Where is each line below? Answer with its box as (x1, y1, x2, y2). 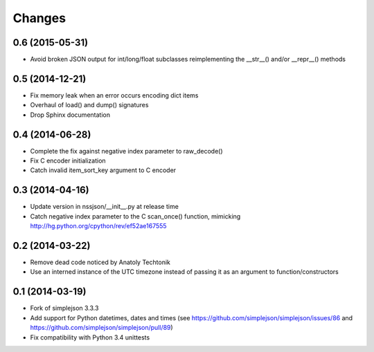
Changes (12, 10, 66, 26)
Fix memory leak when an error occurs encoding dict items (30, 91, 199, 100)
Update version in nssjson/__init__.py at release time (30, 203, 179, 211)
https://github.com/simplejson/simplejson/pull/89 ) (30, 324, 173, 332)
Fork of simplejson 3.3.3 (30, 304, 99, 313)
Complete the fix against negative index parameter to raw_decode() (30, 147, 223, 155)
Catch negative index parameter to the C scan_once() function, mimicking (30, 212, 241, 221)
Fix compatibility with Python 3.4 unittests (30, 333, 150, 342)
